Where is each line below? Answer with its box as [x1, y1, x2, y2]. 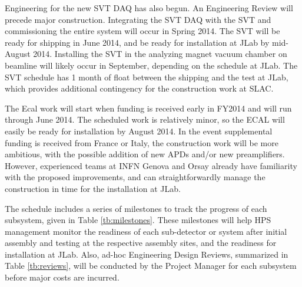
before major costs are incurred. [5, 271, 120, 283]
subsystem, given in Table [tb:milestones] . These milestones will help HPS [5, 214, 271, 226]
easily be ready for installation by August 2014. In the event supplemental [5, 124, 273, 137]
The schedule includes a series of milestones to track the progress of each [5, 202, 267, 214]
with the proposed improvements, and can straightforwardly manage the [5, 171, 266, 183]
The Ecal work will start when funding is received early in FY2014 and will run [5, 102, 292, 114]
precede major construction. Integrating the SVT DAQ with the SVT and [5, 13, 271, 25]
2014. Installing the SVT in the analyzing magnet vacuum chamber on [33, 48, 287, 60]
